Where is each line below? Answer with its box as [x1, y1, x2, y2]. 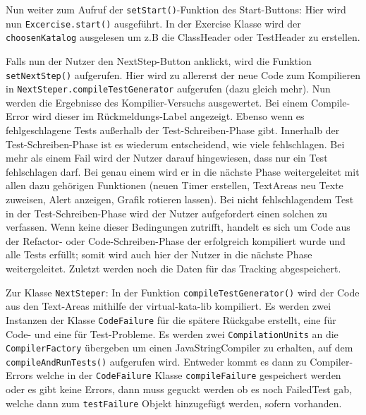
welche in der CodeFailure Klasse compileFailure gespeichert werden [36, 368, 341, 383]
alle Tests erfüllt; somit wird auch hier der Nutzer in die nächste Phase [6, 247, 312, 262]
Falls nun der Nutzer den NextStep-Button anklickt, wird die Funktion [6, 53, 312, 68]
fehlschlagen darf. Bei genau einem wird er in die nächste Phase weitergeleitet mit [6, 164, 360, 179]
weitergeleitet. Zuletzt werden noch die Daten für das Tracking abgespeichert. [6, 261, 341, 275]
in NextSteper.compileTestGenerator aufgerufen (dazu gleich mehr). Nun [6, 81, 331, 96]
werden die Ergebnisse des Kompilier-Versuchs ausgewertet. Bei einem [6, 95, 308, 109]
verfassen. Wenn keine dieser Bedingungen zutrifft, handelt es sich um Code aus [6, 219, 350, 234]
